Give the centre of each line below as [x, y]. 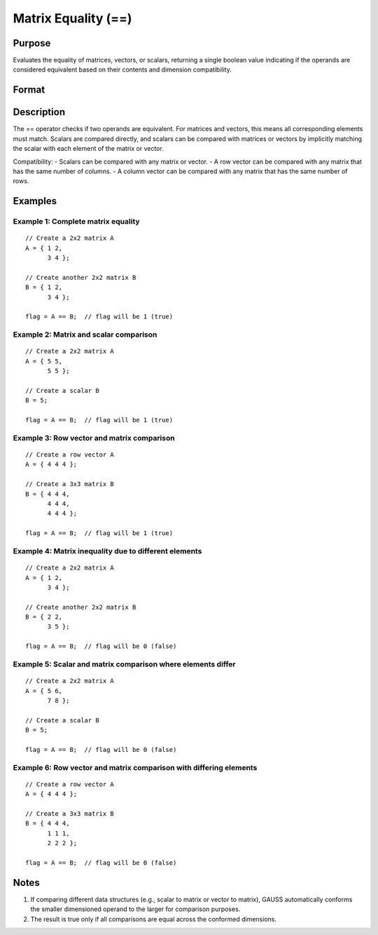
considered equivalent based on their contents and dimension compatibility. [122, 69]
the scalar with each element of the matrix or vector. [88, 149]
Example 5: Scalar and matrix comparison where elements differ [124, 664]
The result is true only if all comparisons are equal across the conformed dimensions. [153, 919]
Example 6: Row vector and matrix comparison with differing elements [135, 767]
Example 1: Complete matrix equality [76, 222]
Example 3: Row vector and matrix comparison [94, 438]
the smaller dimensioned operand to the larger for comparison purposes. [135, 909]
